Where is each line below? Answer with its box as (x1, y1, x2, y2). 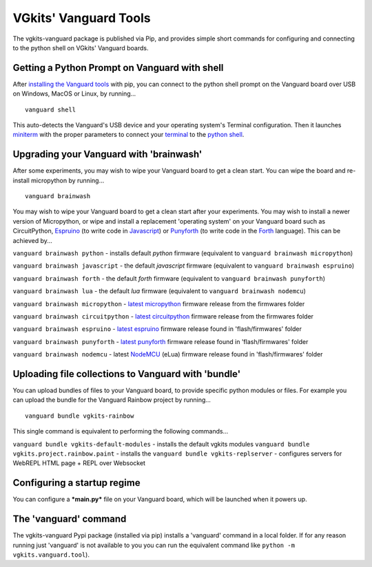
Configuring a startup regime (12, 477, 141, 489)
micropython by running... (31, 176, 105, 184)
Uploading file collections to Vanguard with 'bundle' (12, 368, 241, 380)
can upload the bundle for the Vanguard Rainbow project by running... (12, 396, 211, 404)
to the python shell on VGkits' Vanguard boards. (12, 43, 149, 52)
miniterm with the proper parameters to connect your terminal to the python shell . (12, 131, 245, 139)
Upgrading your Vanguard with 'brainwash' (12, 149, 203, 160)
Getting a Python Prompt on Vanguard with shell (12, 62, 224, 74)
